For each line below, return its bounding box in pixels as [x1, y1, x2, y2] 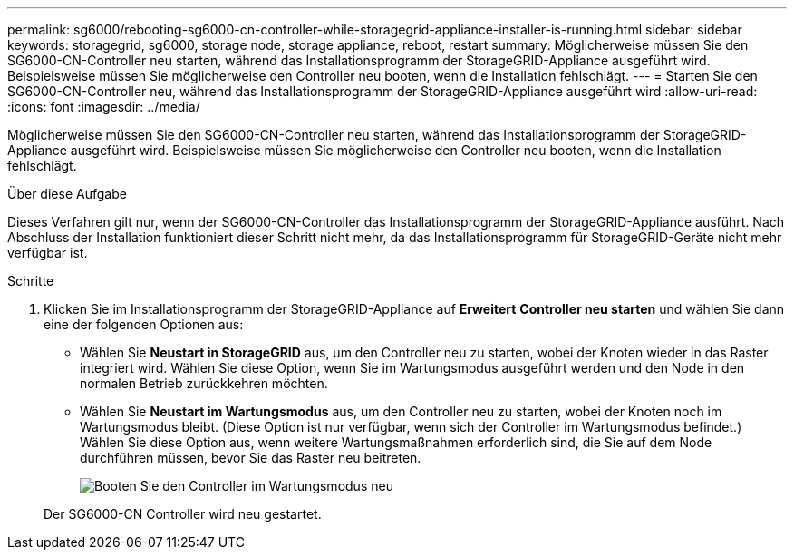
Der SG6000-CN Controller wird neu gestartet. [44, 506, 322, 522]
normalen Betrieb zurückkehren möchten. [80, 376, 328, 391]
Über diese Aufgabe [7, 186, 127, 201]
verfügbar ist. [7, 245, 88, 260]
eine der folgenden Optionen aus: [44, 317, 244, 332]
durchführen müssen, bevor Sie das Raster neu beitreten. [80, 450, 421, 465]
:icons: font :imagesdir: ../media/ [7, 99, 200, 114]
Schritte [7, 273, 54, 288]
